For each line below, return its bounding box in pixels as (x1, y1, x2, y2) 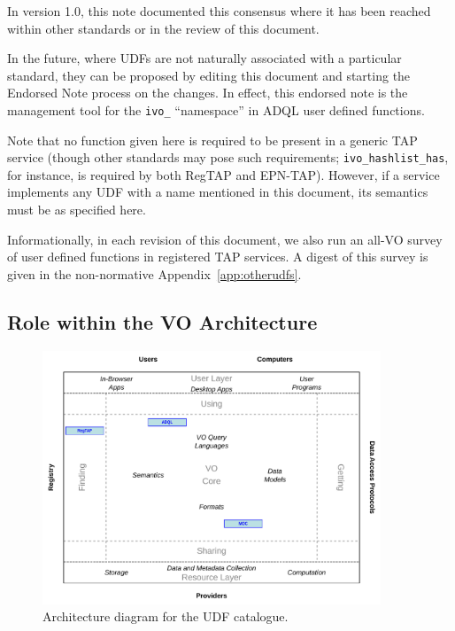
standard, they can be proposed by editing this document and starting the (7, 66, 411, 84)
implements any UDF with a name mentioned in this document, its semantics (7, 183, 428, 201)
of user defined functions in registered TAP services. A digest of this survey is (7, 247, 428, 266)
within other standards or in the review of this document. (7, 19, 320, 37)
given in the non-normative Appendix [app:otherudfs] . (7, 264, 302, 283)
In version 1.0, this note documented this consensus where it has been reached (7, 2, 431, 19)
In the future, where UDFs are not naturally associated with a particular (7, 49, 402, 67)
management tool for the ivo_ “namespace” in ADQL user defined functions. (7, 100, 425, 119)
